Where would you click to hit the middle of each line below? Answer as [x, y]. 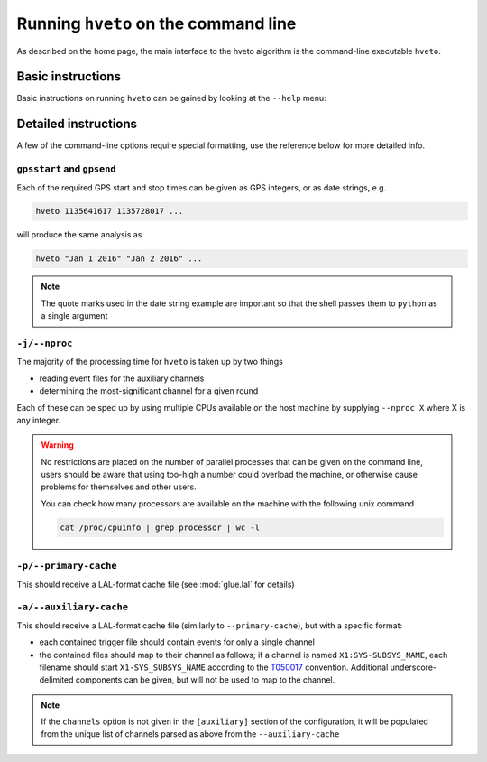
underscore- [413, 667]
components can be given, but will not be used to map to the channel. [205, 680]
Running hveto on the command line [156, 23]
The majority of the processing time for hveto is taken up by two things [150, 362]
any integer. [39, 420]
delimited [56, 680]
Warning [57, 445]
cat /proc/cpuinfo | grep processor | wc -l [160, 527]
